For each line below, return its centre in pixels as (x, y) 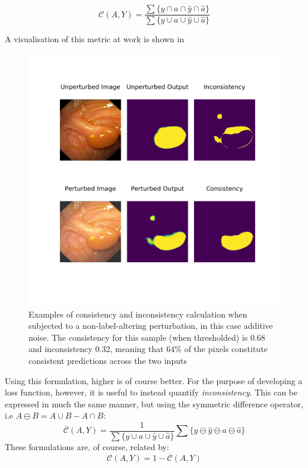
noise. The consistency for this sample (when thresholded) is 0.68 (147, 337)
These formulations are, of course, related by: (87, 447)
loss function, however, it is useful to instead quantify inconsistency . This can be (151, 392)
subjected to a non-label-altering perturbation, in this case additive (151, 326)
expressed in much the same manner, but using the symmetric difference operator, (154, 403)
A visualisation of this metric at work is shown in (95, 39)
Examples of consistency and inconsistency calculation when (138, 314)
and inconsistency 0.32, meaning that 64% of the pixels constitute (148, 349)
